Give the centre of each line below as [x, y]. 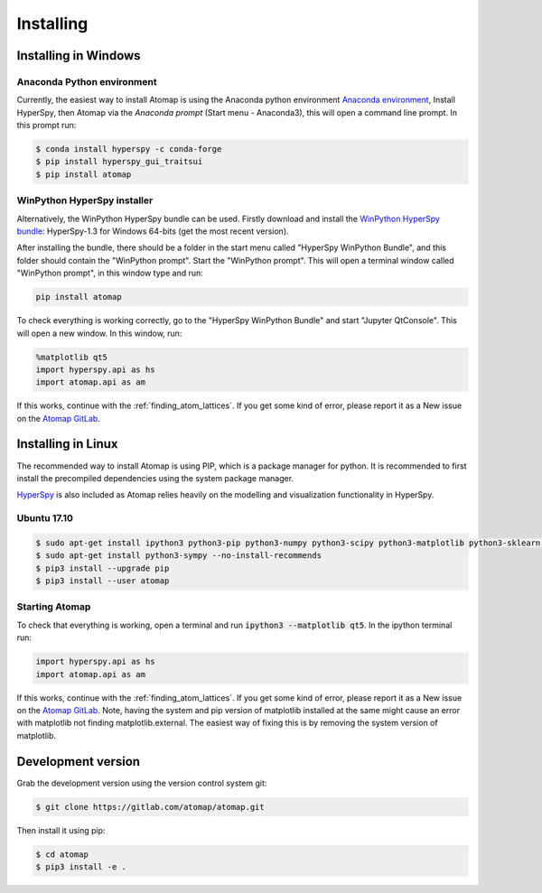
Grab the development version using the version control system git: [142, 783]
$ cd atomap [62, 854]
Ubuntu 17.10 [45, 518]
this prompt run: [47, 126]
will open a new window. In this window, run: [99, 333]
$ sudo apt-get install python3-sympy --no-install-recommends [179, 556]
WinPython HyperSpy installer [85, 200]
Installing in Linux [67, 444]
